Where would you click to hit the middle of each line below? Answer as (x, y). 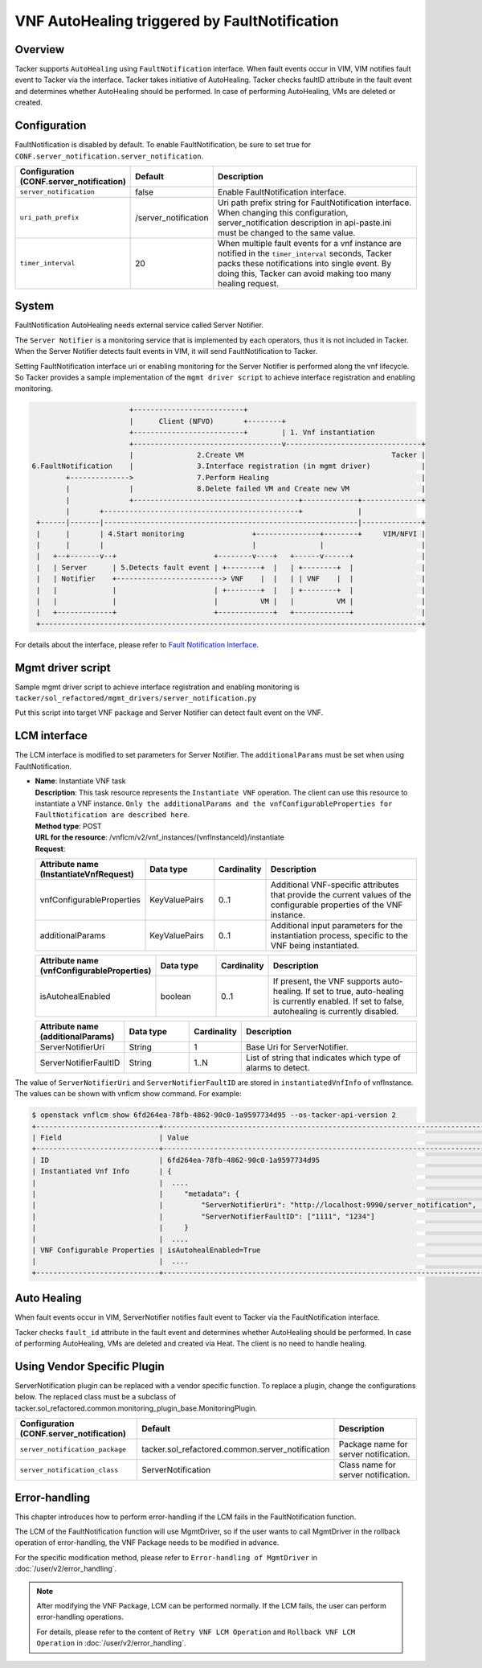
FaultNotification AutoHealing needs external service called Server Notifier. (139, 325)
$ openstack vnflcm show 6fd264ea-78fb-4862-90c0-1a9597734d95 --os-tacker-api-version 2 (214, 1115)
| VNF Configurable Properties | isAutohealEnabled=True (146, 1250)
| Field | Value (110, 1138)
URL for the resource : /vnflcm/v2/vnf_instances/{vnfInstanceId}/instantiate (160, 837)
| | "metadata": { (136, 1194)
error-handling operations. (80, 1617)
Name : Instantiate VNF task (80, 781)
